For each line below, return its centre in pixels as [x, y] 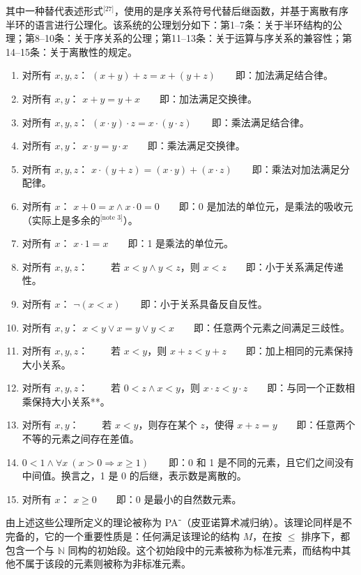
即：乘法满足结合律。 [260, 122]
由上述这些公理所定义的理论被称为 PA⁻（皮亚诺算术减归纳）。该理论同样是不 [179, 522]
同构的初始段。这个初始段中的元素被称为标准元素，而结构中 [205, 550]
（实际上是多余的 [61, 219]
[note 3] [111, 218]
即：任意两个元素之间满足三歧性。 [272, 327]
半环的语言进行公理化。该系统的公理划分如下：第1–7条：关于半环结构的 [169, 24]
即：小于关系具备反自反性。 [204, 303]
